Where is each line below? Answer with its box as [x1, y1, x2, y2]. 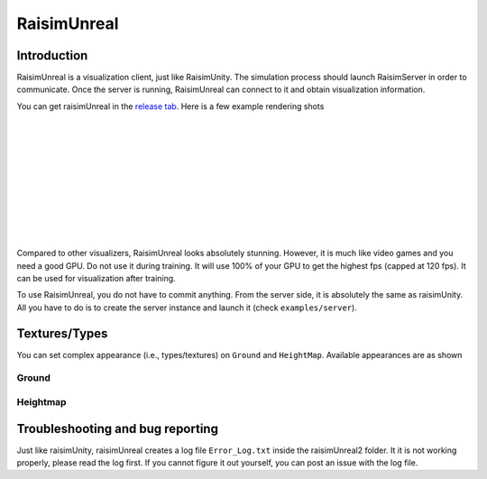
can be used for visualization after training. [16, 272, 176, 283]
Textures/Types [16, 326, 108, 341]
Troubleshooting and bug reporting [16, 420, 218, 437]
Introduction [16, 48, 88, 63]
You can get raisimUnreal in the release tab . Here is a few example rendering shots [16, 100, 325, 112]
